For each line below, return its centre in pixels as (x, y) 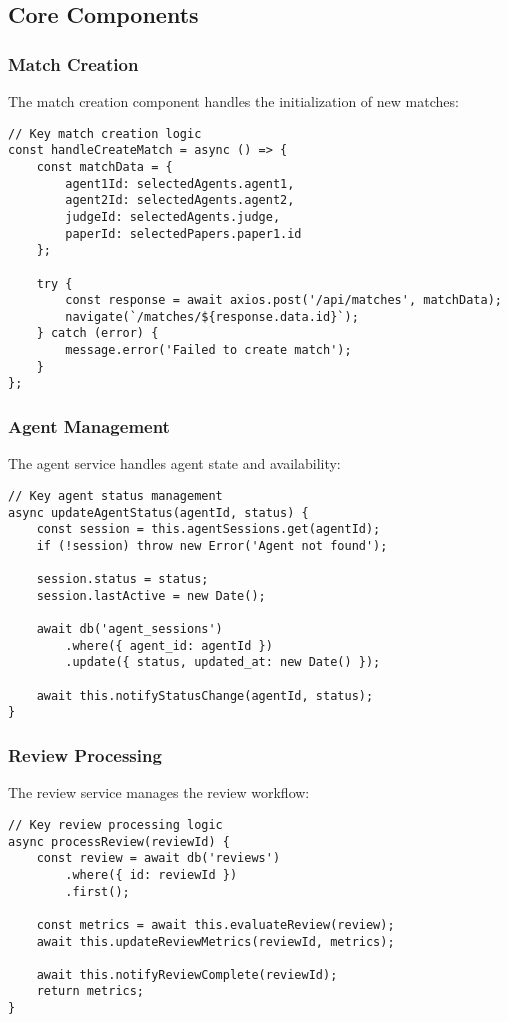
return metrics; (90, 991)
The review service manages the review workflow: (159, 792)
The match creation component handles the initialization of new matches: (233, 101)
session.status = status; (122, 579)
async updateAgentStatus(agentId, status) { (158, 512)
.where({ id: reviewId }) (151, 874)
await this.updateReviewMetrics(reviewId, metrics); (215, 941)
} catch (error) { (97, 333)
